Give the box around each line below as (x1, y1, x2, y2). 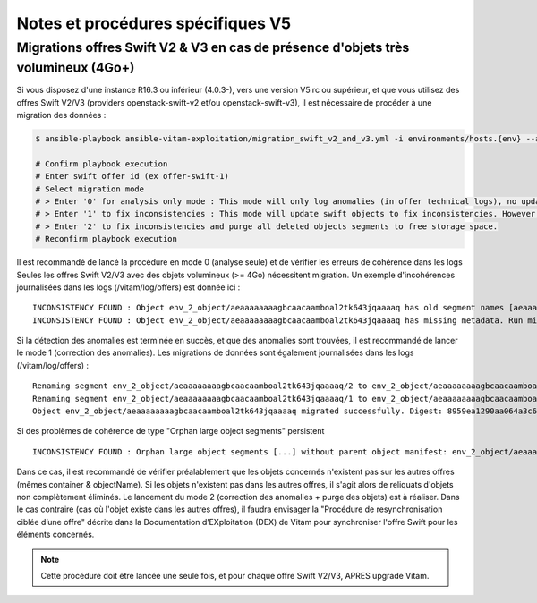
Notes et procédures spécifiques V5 (16, 13, 291, 33)
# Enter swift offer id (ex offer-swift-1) (35, 171, 230, 182)
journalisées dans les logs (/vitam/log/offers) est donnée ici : (16, 282, 241, 293)
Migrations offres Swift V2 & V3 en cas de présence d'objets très (16, 39, 410, 55)
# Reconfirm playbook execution (35, 234, 178, 244)
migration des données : (16, 110, 107, 121)
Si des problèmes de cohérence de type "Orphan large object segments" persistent (16, 426, 325, 437)
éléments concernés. (16, 529, 95, 540)
